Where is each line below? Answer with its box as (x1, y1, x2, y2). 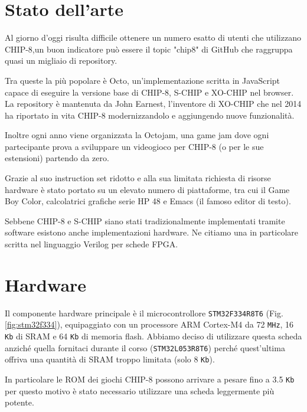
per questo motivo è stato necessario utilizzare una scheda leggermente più (5, 384, 275, 397)
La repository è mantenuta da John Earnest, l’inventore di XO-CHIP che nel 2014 (5, 97, 302, 110)
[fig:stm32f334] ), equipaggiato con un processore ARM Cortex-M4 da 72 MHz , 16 (5, 318, 294, 331)
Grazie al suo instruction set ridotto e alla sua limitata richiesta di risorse (5, 172, 271, 184)
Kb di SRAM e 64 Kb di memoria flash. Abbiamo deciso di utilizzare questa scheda (5, 330, 302, 342)
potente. (5, 396, 34, 408)
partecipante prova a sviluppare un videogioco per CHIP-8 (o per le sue (5, 140, 264, 152)
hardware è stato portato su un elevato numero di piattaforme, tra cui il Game (5, 183, 290, 195)
